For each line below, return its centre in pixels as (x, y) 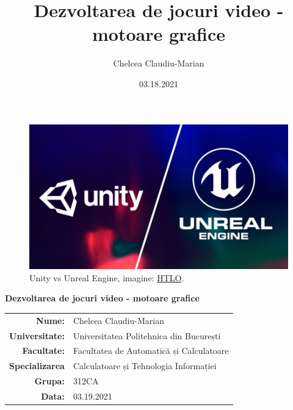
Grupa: (49, 381)
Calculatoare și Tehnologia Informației (145, 366)
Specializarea (37, 366)
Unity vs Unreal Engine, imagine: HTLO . (107, 277)
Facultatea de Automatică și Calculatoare (151, 351)
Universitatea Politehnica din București (147, 335)
